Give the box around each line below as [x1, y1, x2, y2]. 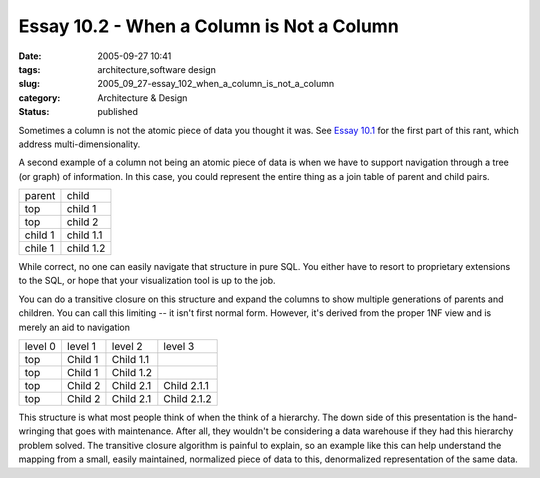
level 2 [111, 340, 144, 354]
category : [18, 91, 61, 104]
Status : [18, 106, 50, 118]
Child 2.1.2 [163, 392, 212, 406]
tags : [18, 63, 41, 75]
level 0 [24, 340, 57, 354]
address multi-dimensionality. [18, 138, 141, 150]
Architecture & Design [97, 91, 188, 104]
